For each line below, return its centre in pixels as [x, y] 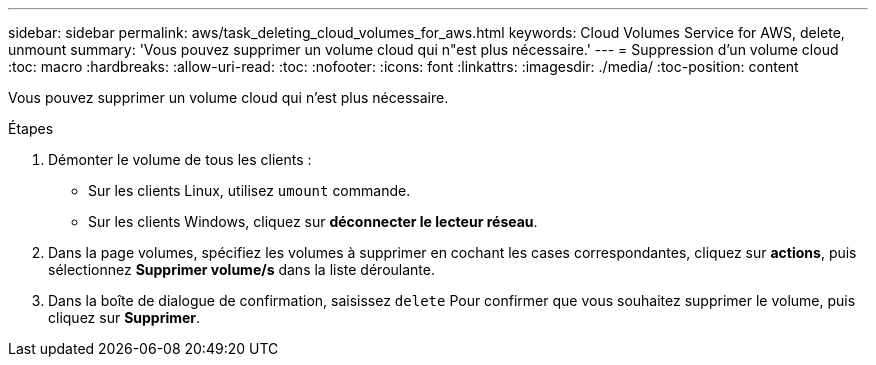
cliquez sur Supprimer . [124, 317]
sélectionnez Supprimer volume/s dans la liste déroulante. [241, 269]
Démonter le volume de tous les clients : [180, 159]
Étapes [31, 128]
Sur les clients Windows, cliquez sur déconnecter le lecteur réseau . [313, 221]
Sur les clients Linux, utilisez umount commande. [249, 190]
